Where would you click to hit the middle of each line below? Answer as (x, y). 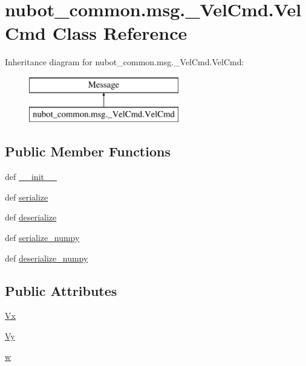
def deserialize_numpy (47, 258)
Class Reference (120, 33)
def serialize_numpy (42, 238)
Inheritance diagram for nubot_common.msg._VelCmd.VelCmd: (125, 62)
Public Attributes (61, 290)
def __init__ (31, 177)
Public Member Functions (88, 151)
